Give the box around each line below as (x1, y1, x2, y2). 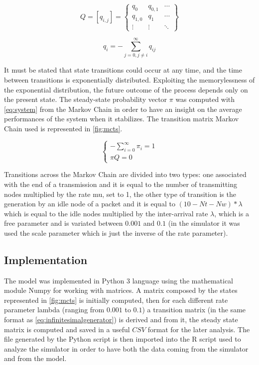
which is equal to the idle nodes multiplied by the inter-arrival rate (4, 208, 208, 218)
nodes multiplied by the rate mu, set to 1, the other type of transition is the (4, 188, 236, 199)
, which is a (214, 208, 249, 218)
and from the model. (4, 353, 67, 364)
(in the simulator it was (168, 218, 240, 228)
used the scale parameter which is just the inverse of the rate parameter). (4, 227, 228, 238)
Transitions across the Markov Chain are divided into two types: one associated (4, 169, 247, 180)
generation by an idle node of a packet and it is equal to (4, 198, 175, 209)
